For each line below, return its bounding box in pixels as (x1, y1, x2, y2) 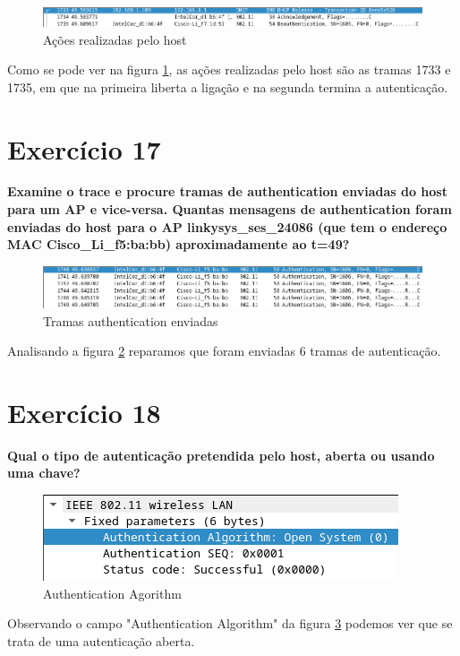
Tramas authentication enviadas (43, 311, 218, 330)
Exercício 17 (7, 130, 161, 167)
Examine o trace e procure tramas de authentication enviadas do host (7, 182, 447, 201)
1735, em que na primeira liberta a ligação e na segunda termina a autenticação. (7, 77, 448, 96)
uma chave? (7, 463, 81, 482)
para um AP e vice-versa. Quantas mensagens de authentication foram (7, 200, 452, 219)
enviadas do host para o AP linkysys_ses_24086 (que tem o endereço (7, 217, 447, 236)
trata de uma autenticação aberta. (7, 631, 195, 650)
